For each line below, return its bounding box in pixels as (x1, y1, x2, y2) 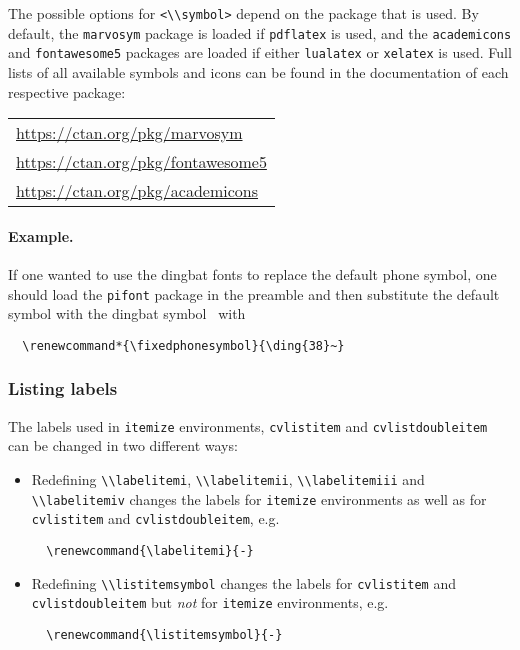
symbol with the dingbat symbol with (8, 303, 246, 324)
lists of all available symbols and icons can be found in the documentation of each (8, 61, 509, 82)
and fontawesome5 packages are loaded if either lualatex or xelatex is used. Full (8, 42, 512, 63)
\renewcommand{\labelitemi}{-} (46, 543, 254, 558)
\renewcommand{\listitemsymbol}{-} (46, 627, 283, 642)
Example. (8, 225, 74, 246)
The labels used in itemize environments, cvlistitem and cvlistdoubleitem (8, 415, 488, 436)
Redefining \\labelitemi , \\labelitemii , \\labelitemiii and (31, 468, 425, 489)
